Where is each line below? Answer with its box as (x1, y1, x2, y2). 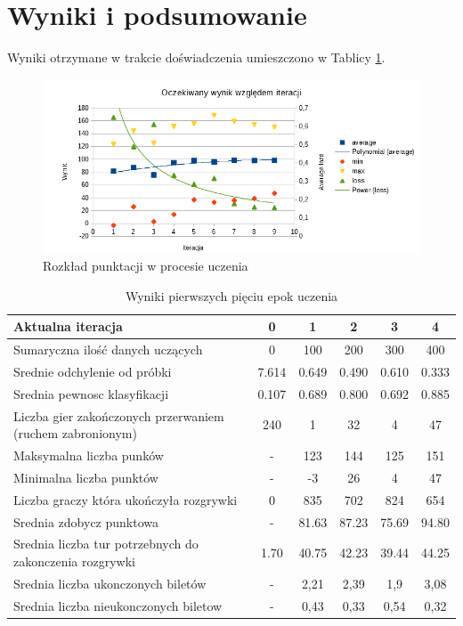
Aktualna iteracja (13, 317, 123, 336)
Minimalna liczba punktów (13, 467, 158, 486)
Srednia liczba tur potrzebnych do (13, 534, 199, 553)
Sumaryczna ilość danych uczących (13, 340, 203, 359)
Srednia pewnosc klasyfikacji (13, 384, 169, 402)
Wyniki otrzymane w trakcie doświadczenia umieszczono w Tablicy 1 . (7, 48, 386, 67)
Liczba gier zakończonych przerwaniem (13, 406, 224, 425)
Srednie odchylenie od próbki (13, 362, 172, 380)
